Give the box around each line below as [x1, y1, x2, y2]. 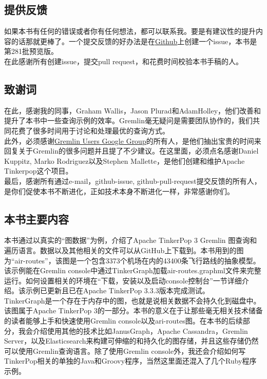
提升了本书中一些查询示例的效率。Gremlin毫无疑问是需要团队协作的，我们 [4, 115, 253, 126]
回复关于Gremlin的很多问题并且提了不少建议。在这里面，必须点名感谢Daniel [4, 145, 259, 156]
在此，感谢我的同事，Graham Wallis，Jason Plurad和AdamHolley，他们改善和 [4, 105, 261, 116]
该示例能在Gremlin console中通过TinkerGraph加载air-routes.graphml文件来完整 [4, 265, 261, 276]
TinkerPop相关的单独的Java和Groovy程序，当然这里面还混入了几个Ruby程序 [4, 355, 257, 366]
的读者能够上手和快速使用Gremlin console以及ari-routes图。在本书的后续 [4, 315, 243, 326]
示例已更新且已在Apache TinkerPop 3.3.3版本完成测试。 [25, 285, 209, 296]
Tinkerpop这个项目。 [4, 165, 73, 176]
